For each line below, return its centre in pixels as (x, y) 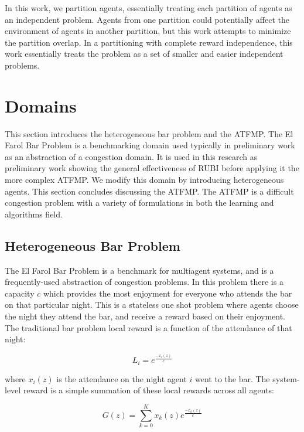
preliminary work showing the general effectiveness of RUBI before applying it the (152, 168)
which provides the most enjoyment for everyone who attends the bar (168, 293)
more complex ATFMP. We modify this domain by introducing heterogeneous (144, 180)
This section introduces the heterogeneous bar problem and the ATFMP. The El (149, 133)
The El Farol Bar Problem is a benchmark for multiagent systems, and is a (139, 270)
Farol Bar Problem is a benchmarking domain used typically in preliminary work (150, 145)
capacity (20, 293)
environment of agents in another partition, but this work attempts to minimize (148, 31)
